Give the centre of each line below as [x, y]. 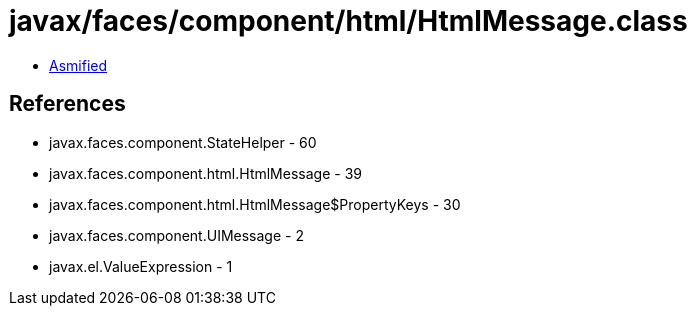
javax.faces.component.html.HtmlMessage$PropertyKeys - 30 [255, 204]
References [67, 104]
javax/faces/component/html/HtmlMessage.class [348, 21]
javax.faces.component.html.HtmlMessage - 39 [205, 173]
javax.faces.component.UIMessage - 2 [176, 235]
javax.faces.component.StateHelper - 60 [183, 142]
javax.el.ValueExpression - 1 [141, 266]
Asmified [78, 65]
